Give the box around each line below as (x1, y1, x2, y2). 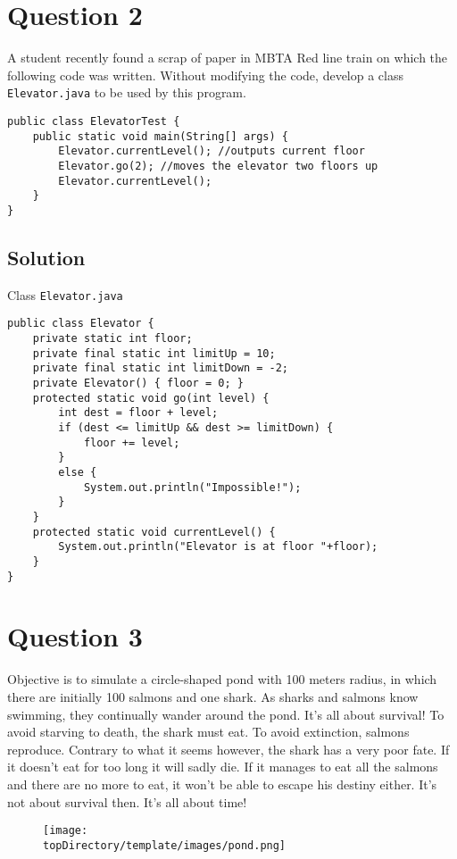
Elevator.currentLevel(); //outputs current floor (58, 145, 365, 158)
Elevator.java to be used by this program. (7, 83, 246, 102)
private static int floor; (32, 332, 193, 346)
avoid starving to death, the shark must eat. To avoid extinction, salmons (7, 722, 410, 741)
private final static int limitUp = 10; (32, 346, 276, 360)
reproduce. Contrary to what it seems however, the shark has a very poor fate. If (7, 739, 450, 758)
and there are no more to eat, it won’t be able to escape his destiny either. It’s (7, 774, 437, 793)
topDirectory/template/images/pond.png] (43, 838, 287, 852)
